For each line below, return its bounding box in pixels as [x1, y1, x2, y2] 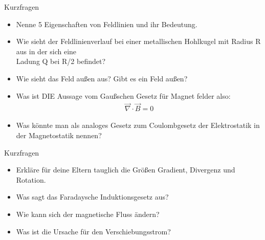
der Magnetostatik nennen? [16, 130, 102, 140]
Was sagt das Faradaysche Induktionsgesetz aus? [16, 191, 169, 202]
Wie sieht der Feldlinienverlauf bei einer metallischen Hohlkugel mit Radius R [16, 36, 261, 47]
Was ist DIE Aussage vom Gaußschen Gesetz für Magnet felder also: [16, 90, 231, 101]
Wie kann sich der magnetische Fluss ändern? [16, 208, 160, 219]
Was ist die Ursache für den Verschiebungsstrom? [16, 226, 171, 236]
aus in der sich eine [16, 46, 77, 56]
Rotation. [16, 174, 46, 185]
